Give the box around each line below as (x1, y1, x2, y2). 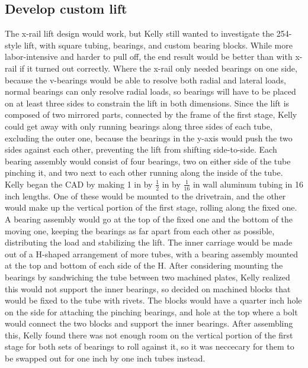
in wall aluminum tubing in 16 (192, 177, 303, 190)
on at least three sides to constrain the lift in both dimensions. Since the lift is (5, 96, 290, 109)
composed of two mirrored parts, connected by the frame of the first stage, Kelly (5, 108, 297, 121)
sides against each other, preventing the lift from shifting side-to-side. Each (5, 143, 277, 156)
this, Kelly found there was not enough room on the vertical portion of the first (5, 328, 293, 341)
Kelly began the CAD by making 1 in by (5, 177, 153, 190)
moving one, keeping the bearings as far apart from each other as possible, (5, 224, 275, 237)
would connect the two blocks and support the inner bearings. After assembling (5, 317, 293, 330)
